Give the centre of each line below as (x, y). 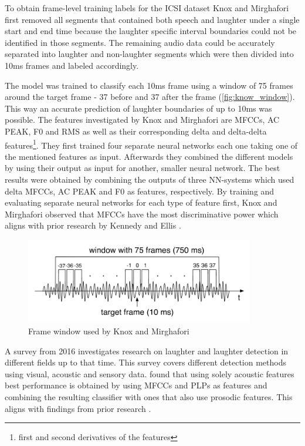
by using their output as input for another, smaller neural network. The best (143, 168)
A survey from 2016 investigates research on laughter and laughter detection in (147, 351)
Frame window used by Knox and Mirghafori (109, 331)
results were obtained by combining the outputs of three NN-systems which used (150, 179)
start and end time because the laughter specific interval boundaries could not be (151, 31)
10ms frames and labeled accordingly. (72, 65)
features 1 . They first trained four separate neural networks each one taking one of (151, 144)
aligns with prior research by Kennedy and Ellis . (93, 225)
